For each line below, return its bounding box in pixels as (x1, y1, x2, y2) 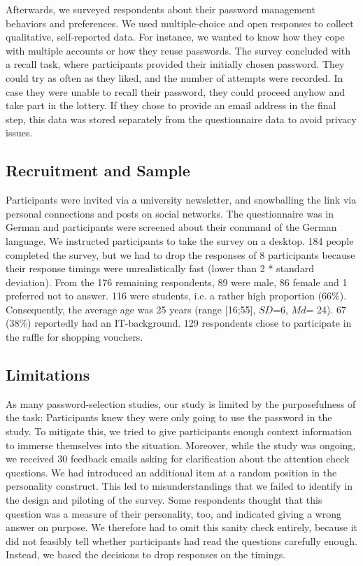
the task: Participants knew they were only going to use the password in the (6, 410, 332, 425)
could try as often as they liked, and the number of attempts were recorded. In (6, 70, 343, 85)
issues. (6, 125, 33, 140)
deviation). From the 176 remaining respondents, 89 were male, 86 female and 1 (6, 274, 348, 289)
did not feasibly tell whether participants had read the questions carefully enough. (6, 533, 357, 548)
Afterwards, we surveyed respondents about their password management (6, 2, 315, 16)
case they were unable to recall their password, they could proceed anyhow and (6, 84, 345, 99)
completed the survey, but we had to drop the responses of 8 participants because (6, 247, 355, 262)
